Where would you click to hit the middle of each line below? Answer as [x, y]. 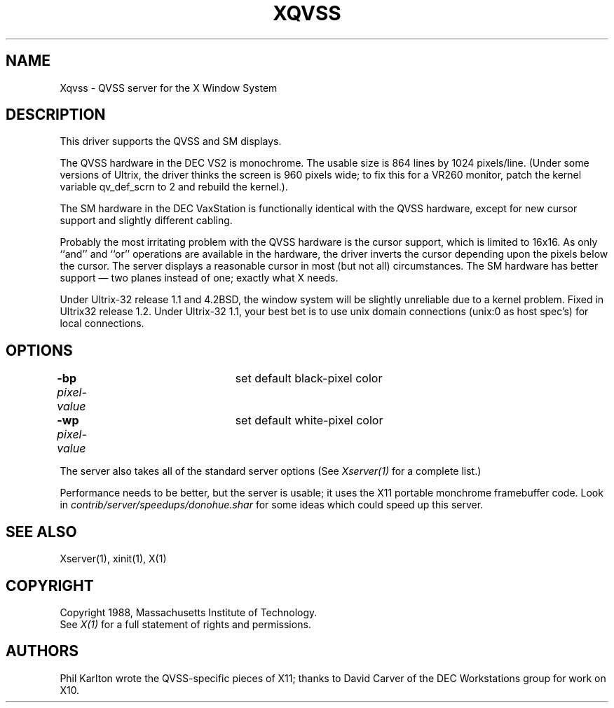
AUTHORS [42, 651]
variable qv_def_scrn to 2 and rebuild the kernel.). [174, 187]
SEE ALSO [41, 532]
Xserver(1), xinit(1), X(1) [113, 559]
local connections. [102, 324]
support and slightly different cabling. [146, 221]
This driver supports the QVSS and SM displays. [171, 141]
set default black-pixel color [309, 379]
